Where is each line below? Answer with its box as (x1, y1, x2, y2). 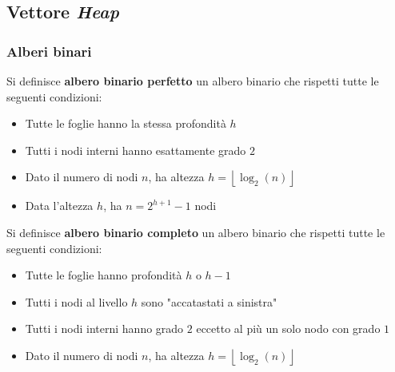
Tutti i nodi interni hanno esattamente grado (25, 141, 246, 158)
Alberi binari (6, 41, 92, 61)
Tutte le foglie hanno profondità (25, 267, 182, 283)
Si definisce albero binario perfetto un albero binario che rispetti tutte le (6, 73, 379, 89)
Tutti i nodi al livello (25, 293, 128, 310)
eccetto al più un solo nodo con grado (196, 320, 381, 337)
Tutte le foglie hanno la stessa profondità (25, 115, 226, 132)
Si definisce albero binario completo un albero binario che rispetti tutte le (6, 224, 385, 240)
